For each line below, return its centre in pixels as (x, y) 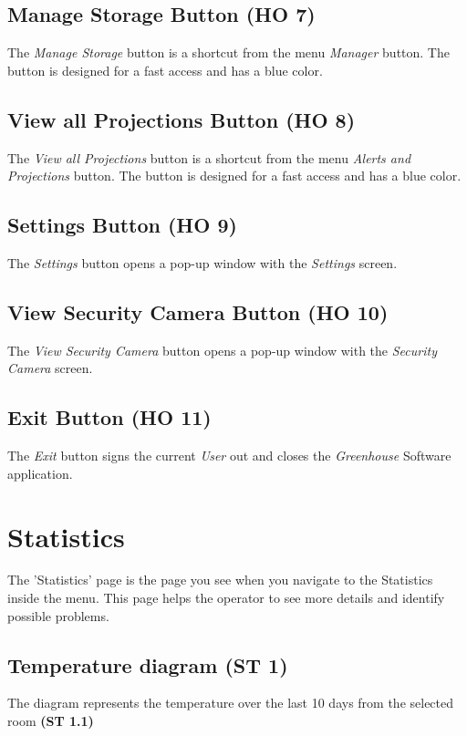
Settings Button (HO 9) (122, 225)
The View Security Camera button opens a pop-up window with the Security (222, 350)
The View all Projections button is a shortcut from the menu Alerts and (209, 157)
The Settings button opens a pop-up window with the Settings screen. (202, 262)
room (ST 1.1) (51, 721)
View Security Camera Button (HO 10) (198, 311)
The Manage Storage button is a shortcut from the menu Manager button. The (228, 52)
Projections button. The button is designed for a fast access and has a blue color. (234, 176)
